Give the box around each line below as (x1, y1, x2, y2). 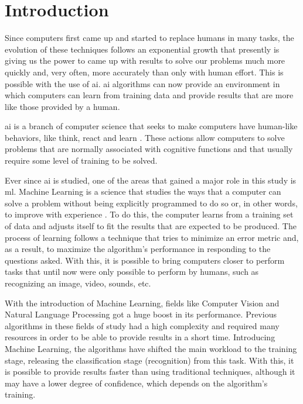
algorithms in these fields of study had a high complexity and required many (5, 319, 280, 332)
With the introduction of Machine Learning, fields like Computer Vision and (5, 296, 280, 309)
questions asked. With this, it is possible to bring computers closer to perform (5, 254, 285, 266)
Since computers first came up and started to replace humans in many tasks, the (5, 32, 294, 44)
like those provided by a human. (5, 100, 120, 112)
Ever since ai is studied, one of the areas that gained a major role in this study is (5, 174, 297, 186)
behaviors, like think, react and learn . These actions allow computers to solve (5, 131, 285, 143)
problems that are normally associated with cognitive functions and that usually (5, 143, 293, 155)
